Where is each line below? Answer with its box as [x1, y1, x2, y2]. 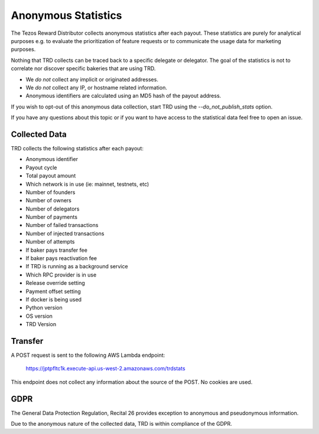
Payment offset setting [25, 288, 81, 295]
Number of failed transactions [25, 222, 99, 229]
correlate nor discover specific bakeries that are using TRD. [11, 65, 156, 72]
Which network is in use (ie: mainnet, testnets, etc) [25, 180, 149, 188]
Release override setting [25, 280, 85, 287]
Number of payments [25, 213, 78, 221]
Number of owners [25, 197, 72, 204]
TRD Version [25, 321, 56, 328]
